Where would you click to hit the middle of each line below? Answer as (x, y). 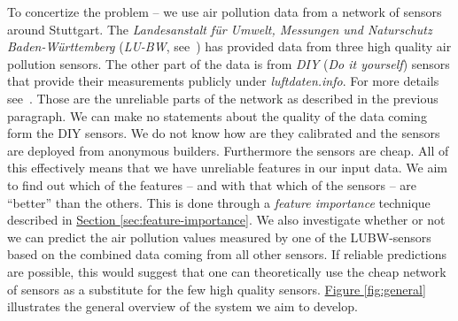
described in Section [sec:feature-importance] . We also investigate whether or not (226, 220)
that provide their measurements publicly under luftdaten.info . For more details (223, 81)
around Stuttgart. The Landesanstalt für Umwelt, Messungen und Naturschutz (220, 29)
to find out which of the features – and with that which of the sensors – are (212, 184)
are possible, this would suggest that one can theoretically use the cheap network (227, 271)
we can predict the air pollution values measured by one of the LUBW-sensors (219, 237)
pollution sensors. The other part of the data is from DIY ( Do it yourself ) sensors (229, 63)
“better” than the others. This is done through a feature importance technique (219, 202)
